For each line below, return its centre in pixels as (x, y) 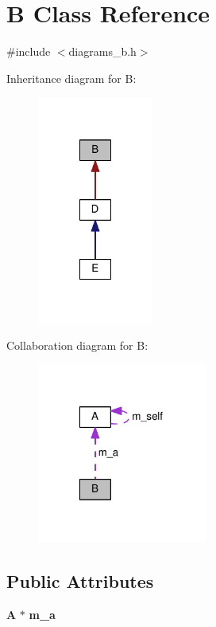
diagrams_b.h (102, 51)
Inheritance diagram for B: (71, 78)
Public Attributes (80, 580)
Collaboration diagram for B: (77, 345)
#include (29, 51)
